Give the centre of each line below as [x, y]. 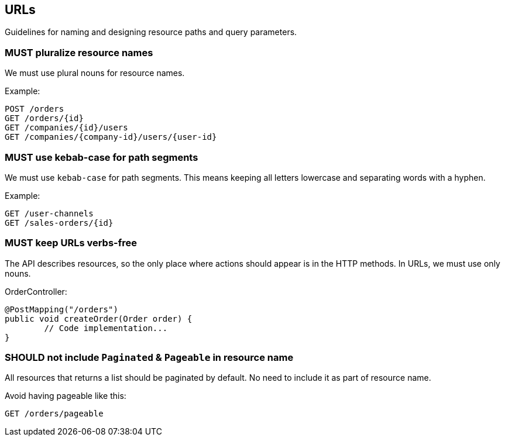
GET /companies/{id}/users [66, 128]
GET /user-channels [49, 213]
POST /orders [35, 109]
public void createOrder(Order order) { [99, 318]
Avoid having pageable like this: [66, 396]
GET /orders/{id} [44, 118]
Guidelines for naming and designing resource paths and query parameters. [151, 32]
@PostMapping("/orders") [61, 309]
